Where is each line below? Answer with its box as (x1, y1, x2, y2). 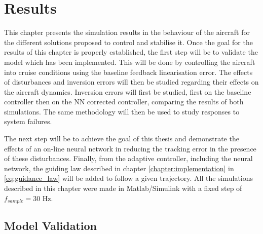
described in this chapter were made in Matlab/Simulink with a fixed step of (4, 183, 242, 193)
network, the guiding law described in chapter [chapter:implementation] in (4, 163, 234, 173)
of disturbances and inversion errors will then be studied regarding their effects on (4, 76, 259, 87)
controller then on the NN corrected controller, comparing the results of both (4, 96, 244, 107)
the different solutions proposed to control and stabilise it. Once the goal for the (4, 36, 253, 47)
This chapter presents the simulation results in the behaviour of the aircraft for (4, 27, 250, 37)
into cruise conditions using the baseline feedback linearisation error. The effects (4, 66, 253, 77)
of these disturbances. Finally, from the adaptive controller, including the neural (4, 153, 253, 164)
